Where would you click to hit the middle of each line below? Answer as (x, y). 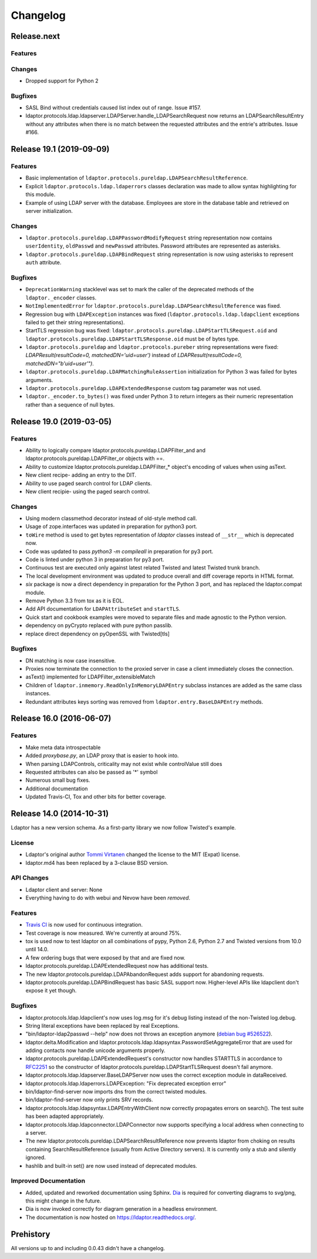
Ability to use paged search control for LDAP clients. (89, 483)
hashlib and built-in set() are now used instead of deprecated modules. (112, 1165)
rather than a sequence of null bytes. (70, 404)
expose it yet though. (51, 991)
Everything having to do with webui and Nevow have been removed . (108, 898)
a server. (36, 1133)
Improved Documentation (48, 1181)
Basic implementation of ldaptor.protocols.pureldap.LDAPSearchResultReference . (137, 178)
